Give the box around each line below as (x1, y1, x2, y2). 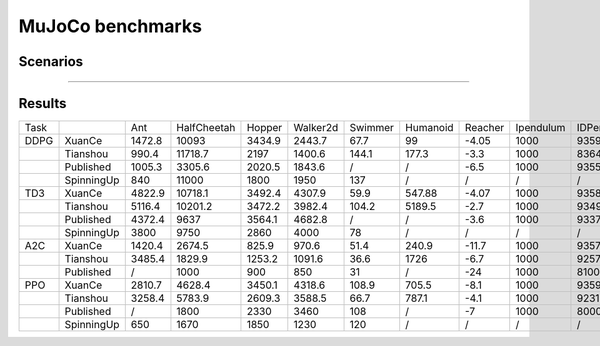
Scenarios (18, 53, 84, 70)
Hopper (246, 121, 283, 135)
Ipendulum (515, 121, 566, 135)
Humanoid (405, 121, 454, 135)
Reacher (465, 121, 505, 135)
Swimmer (349, 121, 395, 135)
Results (18, 95, 67, 112)
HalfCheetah (176, 121, 236, 135)
